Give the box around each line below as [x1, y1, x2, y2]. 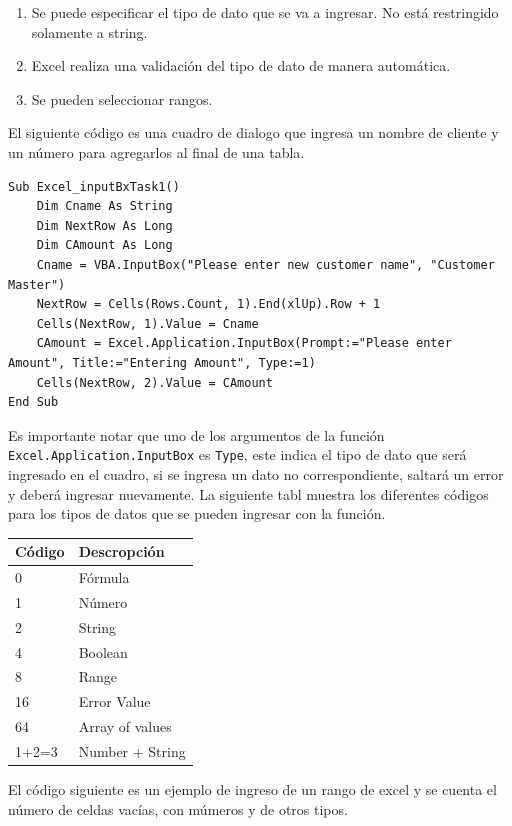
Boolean [78, 641, 128, 662]
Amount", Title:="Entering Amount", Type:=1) [8, 355, 316, 370]
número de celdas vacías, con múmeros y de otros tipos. [8, 798, 348, 819]
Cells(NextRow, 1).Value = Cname [36, 316, 259, 331]
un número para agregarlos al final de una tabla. [8, 141, 305, 162]
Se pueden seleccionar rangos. [31, 88, 213, 109]
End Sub [8, 395, 59, 410]
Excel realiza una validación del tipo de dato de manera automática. [31, 55, 451, 76]
